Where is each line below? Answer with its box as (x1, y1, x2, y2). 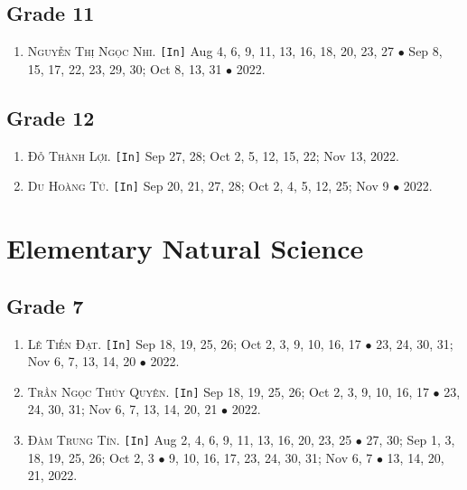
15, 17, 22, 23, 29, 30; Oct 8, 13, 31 (27, 59, 222, 78)
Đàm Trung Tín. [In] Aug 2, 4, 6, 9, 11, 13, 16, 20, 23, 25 (27, 430, 352, 449)
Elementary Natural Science (6, 230, 364, 267)
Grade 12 (6, 103, 95, 131)
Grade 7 (6, 291, 84, 319)
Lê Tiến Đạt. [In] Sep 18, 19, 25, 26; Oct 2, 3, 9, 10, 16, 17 (27, 334, 361, 353)
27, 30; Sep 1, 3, (366, 430, 455, 449)
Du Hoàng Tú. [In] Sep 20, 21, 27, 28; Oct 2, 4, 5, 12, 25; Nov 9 (27, 176, 389, 195)
